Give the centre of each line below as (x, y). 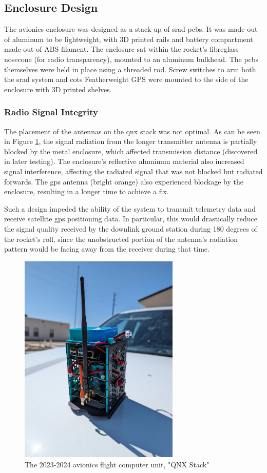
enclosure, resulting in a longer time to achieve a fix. (87, 191)
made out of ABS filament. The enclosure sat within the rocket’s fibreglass (121, 49)
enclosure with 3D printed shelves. (58, 89)
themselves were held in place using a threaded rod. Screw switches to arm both (130, 69)
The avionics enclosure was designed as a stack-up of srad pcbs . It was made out (131, 29)
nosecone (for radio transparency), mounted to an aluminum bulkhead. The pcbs (131, 59)
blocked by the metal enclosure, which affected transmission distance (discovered (131, 151)
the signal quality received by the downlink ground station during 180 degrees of (131, 228)
